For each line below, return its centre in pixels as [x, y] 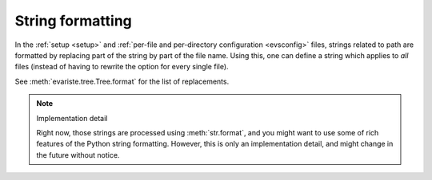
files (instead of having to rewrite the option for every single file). [122, 67]
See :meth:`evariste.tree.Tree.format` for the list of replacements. [122, 81]
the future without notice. [78, 155]
